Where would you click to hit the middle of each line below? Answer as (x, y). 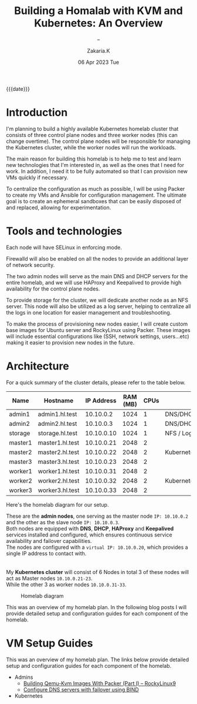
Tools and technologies (64, 231)
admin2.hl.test (57, 423)
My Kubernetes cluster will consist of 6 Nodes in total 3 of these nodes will (98, 572)
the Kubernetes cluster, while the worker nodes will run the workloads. (91, 147)
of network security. (30, 265)
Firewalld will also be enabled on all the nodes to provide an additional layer (97, 258)
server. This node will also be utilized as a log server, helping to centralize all (98, 306)
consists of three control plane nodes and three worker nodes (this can (92, 135)
